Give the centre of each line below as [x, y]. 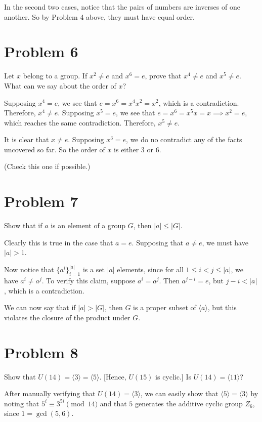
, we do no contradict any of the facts [184, 139]
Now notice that [29, 269]
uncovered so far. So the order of [55, 149]
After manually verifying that [50, 393]
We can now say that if [40, 307]
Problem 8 [41, 352]
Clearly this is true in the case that [59, 242]
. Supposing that [158, 242]
